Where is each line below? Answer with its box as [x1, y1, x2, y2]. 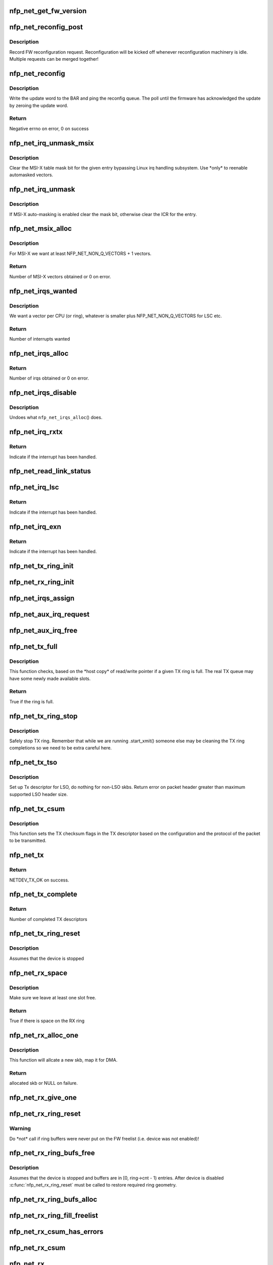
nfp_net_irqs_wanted [9, 286, 77, 296]
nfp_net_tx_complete [9, 890, 78, 899]
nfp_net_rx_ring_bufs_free [9, 1149, 95, 1157]
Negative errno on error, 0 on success [9, 125, 89, 132]
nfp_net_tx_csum [9, 805, 65, 813]
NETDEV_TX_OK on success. [9, 877, 69, 883]
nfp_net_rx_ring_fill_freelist [9, 1211, 99, 1219]
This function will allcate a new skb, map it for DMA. [9, 1057, 118, 1063]
